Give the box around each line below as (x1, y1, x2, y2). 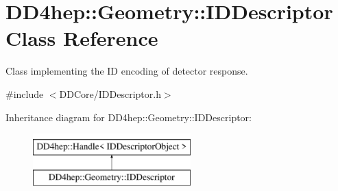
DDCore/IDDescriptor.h (59, 86, 161, 101)
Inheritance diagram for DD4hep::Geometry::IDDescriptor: (5, 110, 252, 124)
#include (5, 86, 44, 101)
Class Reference (5, 24, 158, 52)
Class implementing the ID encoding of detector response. (5, 64, 248, 78)
